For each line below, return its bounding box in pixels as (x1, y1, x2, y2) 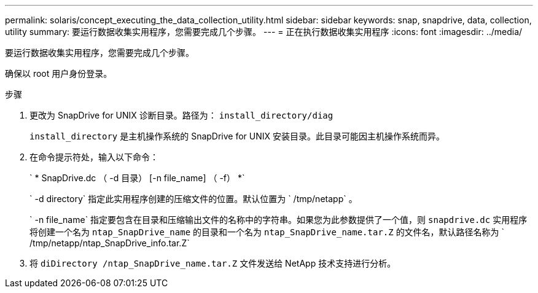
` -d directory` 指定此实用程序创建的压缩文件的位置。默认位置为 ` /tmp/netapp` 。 (29, 193, 357, 204)
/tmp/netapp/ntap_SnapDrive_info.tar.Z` (29, 238, 190, 248)
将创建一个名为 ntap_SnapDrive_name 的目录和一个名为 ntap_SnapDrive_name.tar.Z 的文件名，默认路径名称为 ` (29, 227, 505, 237)
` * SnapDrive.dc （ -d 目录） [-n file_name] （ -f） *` (29, 173, 245, 183)
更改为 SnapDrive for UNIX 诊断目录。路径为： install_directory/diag (29, 110, 333, 120)
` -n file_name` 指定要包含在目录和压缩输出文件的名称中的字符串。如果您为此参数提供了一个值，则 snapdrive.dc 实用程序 (29, 214, 528, 225)
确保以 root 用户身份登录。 (5, 68, 112, 79)
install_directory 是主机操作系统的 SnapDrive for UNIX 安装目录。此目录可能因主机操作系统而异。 (29, 131, 445, 141)
